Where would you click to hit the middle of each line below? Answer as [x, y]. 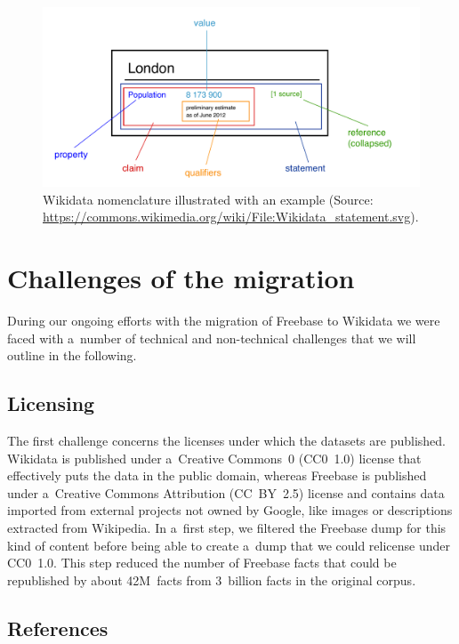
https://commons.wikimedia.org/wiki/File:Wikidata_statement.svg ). [231, 217]
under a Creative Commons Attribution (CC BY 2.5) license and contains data [226, 492]
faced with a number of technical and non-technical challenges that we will [212, 338]
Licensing [51, 403]
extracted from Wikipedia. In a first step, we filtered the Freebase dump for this [227, 527]
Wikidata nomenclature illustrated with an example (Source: [208, 199]
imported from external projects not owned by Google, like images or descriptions [230, 510]
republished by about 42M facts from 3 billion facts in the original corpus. [212, 580]
